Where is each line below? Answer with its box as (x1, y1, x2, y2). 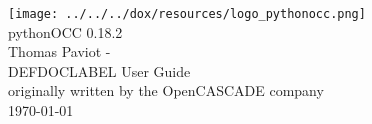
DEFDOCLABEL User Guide (8, 60, 191, 81)
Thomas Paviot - (8, 41, 111, 62)
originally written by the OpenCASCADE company (8, 80, 324, 101)
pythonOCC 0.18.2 (8, 21, 123, 42)
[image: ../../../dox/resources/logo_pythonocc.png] (8, 7, 366, 21)
